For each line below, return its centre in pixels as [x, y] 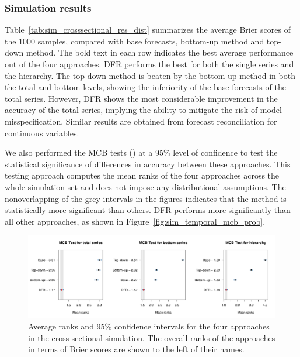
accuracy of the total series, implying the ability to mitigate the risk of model [143, 110]
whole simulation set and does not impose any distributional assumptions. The [145, 186]
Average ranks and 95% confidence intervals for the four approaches [149, 326]
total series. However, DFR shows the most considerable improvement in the [141, 98]
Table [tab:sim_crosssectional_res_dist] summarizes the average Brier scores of [148, 30]
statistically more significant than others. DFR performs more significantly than [148, 210]
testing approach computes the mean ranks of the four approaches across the [142, 175]
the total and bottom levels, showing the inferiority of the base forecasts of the [145, 87]
